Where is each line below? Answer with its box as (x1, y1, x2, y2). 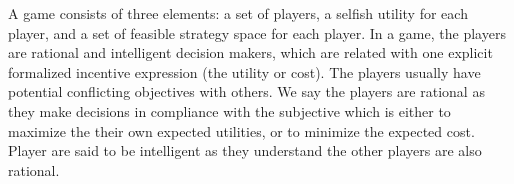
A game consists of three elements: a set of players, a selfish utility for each (8, 3, 468, 23)
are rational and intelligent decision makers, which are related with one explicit (8, 42, 493, 63)
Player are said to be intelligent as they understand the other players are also (8, 140, 482, 161)
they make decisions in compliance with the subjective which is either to (8, 100, 451, 121)
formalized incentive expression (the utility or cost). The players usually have (8, 61, 481, 82)
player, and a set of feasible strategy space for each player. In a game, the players (8, 22, 506, 43)
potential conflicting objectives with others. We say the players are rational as (8, 81, 485, 102)
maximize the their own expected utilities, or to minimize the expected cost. (8, 120, 475, 141)
